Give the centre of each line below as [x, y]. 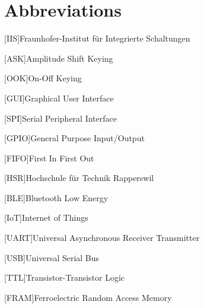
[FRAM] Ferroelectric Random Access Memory [88, 297]
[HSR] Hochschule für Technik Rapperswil [79, 178]
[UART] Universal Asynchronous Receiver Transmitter [102, 238]
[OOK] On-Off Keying [43, 78]
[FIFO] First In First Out [49, 158]
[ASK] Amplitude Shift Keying [59, 58]
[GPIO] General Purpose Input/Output [74, 138]
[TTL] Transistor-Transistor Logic [65, 277]
